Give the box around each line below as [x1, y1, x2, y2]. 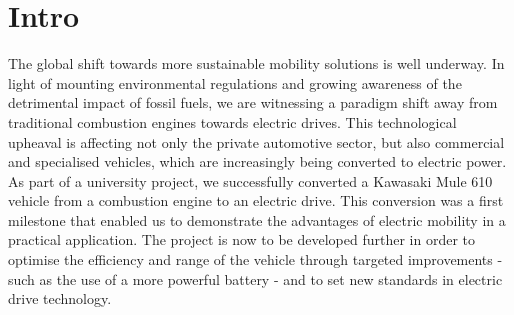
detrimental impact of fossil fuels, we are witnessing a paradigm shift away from [8, 92, 498, 113]
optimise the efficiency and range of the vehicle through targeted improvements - [8, 249, 503, 270]
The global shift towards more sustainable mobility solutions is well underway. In [8, 53, 505, 74]
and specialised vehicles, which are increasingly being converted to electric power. [8, 151, 507, 172]
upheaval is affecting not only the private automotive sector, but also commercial [8, 131, 505, 152]
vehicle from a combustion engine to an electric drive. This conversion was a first [8, 190, 504, 211]
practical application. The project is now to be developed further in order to [8, 229, 476, 250]
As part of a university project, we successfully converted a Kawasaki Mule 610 [8, 170, 493, 191]
